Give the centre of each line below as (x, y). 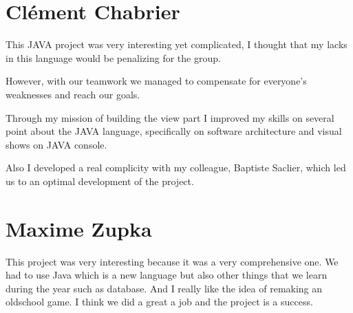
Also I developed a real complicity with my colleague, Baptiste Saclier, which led (176, 168)
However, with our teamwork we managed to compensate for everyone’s (156, 81)
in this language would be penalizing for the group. (113, 57)
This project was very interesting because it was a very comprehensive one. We (172, 261)
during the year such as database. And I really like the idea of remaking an (164, 288)
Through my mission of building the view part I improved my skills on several (170, 117)
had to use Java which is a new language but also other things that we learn (167, 275)
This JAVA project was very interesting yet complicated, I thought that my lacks (176, 44)
